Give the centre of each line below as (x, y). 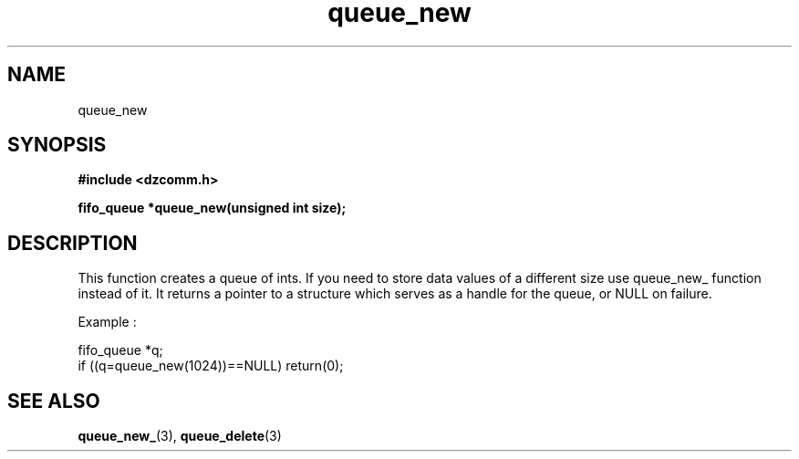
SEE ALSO (54, 401)
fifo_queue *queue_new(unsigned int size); (212, 208)
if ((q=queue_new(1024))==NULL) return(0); (211, 366)
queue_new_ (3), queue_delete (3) (180, 436)
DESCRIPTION (73, 243)
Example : (107, 322)
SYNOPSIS (57, 145)
